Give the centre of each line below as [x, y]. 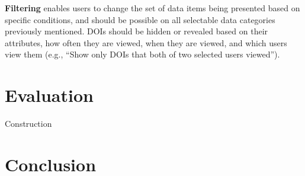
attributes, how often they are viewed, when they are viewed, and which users [146, 42]
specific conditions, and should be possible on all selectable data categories [140, 19]
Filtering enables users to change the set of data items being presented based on [152, 8]
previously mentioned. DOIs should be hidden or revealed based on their [137, 31]
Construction [28, 124]
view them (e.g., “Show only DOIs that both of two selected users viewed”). [142, 54]
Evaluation [49, 95]
